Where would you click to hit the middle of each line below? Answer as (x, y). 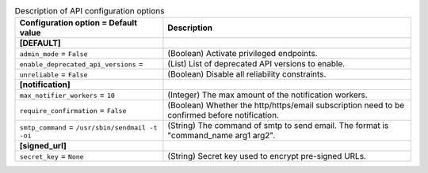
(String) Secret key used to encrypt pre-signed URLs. (267, 156)
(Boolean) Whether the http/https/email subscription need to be (286, 105)
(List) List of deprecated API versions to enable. (256, 64)
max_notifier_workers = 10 (67, 95)
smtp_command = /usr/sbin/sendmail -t (88, 126)
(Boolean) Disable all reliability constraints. (247, 74)
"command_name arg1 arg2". (222, 136)
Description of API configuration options (90, 11)
